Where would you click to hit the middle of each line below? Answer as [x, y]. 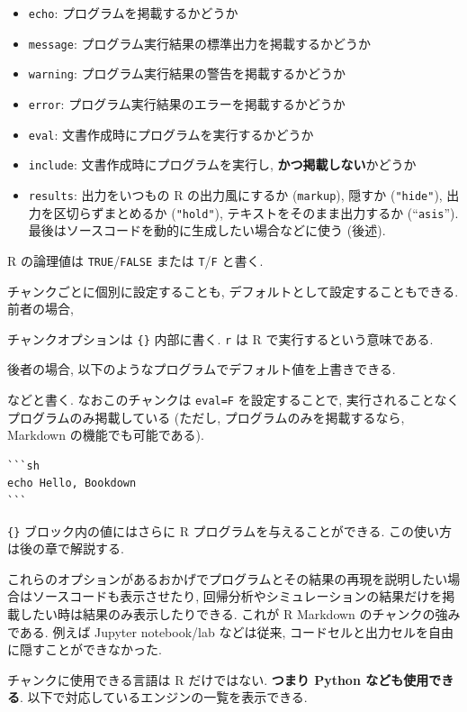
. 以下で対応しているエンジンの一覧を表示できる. [164, 697]
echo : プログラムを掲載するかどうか [133, 13]
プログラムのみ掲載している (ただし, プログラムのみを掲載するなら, [206, 417]
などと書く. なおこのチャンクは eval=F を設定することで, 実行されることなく [233, 399]
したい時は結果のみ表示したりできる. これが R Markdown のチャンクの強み [240, 614]
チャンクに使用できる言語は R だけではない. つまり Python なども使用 [218, 679]
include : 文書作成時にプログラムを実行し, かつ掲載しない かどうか [222, 164]
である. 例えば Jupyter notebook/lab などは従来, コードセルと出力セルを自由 [230, 631]
